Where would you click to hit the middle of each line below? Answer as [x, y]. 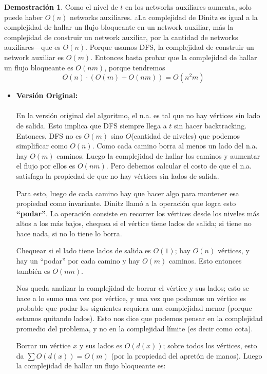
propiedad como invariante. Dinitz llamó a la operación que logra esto [126, 203]
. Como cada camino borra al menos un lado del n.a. [175, 146]
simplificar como [42, 146]
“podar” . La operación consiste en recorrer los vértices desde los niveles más [138, 213]
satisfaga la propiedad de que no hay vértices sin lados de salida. [118, 175]
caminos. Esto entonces [205, 261]
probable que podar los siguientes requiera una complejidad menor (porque [134, 308]
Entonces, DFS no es [49, 135]
